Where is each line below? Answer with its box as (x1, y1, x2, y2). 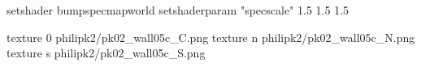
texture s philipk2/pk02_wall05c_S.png (7, 44, 206, 61)
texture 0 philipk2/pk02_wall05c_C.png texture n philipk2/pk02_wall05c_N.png (7, 28, 415, 45)
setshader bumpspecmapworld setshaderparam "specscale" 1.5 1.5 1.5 (7, 2, 349, 18)
